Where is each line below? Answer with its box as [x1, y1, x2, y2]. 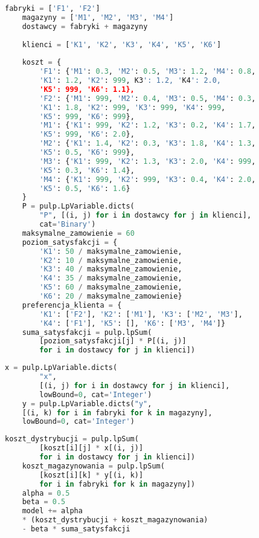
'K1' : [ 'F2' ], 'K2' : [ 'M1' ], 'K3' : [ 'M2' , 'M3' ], [39, 310, 243, 319]
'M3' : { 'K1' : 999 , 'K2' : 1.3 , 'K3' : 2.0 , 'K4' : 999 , [39, 157, 256, 166]
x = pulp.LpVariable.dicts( [5, 363, 118, 372]
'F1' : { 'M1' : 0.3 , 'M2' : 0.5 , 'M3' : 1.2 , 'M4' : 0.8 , [39, 67, 256, 76]
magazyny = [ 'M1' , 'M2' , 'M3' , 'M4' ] [22, 13, 174, 22]
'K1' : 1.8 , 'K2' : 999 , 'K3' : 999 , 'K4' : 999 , [39, 103, 226, 112]
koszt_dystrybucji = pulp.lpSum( [5, 435, 139, 444]
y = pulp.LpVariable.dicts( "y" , [22, 399, 152, 408]
